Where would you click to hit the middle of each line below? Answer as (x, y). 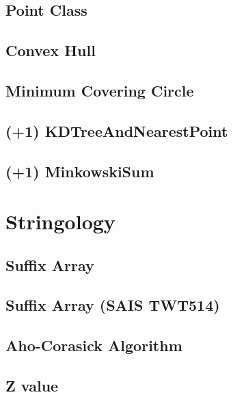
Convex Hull (51, 50)
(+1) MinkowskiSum (80, 171)
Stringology (60, 221)
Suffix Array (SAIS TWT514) (113, 305)
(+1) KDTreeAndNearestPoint (117, 130)
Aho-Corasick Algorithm (94, 345)
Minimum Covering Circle (100, 90)
